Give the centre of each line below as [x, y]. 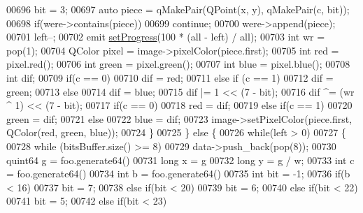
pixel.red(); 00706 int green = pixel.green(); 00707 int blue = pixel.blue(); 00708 [178, 64]
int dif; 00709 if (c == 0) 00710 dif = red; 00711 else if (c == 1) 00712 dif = [170, 77]
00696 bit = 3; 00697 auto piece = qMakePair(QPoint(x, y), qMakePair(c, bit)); [178, 9]
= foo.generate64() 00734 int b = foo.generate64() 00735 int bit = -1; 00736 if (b [178, 174]
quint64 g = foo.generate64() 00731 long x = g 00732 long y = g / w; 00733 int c [180, 160]
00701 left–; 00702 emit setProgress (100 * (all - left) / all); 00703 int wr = [166, 37]
